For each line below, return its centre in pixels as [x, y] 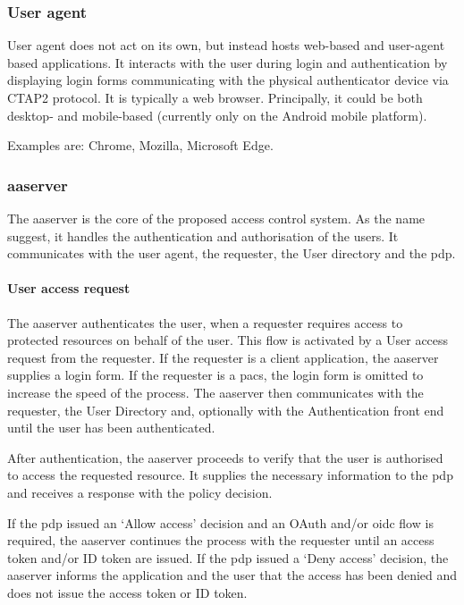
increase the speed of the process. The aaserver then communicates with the [215, 392]
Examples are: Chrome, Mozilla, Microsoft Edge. [140, 145]
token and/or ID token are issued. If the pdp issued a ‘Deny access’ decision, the [228, 557]
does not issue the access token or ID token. [127, 592]
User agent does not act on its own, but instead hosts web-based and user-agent [226, 45]
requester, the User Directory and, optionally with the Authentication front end [226, 410]
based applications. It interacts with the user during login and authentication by [228, 62]
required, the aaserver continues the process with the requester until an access [221, 540]
